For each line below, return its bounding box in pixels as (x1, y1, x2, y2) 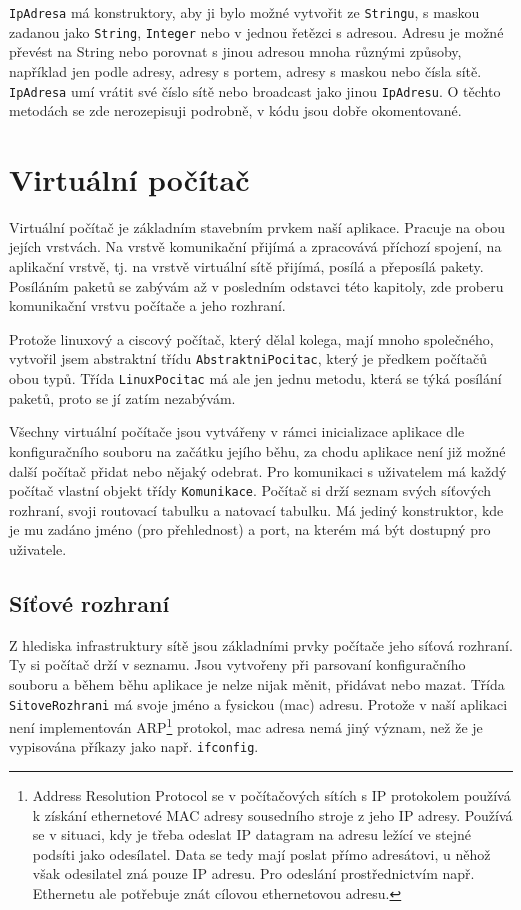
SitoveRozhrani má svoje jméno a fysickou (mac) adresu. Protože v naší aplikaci (9, 693, 508, 714)
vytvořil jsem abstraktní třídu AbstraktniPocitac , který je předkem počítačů (9, 348, 487, 369)
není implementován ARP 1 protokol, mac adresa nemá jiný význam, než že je (9, 714, 483, 737)
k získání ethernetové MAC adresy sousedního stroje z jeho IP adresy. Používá (32, 804, 513, 825)
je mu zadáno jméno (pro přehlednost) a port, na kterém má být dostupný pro (9, 519, 491, 540)
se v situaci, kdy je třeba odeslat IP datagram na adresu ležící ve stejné (32, 824, 471, 845)
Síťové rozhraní (9, 587, 170, 618)
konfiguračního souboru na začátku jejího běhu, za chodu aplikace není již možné (9, 440, 506, 461)
